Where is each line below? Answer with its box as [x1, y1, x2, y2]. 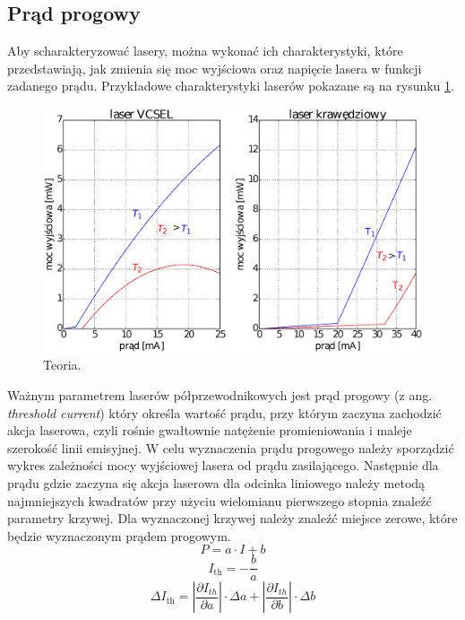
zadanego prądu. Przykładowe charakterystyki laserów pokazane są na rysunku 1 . [7, 76, 454, 95]
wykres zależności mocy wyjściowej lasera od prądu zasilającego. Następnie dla [7, 456, 439, 475]
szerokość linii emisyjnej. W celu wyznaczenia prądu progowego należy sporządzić [7, 438, 454, 457]
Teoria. [43, 355, 82, 374]
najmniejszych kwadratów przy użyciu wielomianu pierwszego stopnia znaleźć [7, 491, 432, 510]
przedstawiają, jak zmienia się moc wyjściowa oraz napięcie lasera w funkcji [7, 58, 422, 77]
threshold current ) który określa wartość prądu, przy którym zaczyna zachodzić [7, 403, 442, 422]
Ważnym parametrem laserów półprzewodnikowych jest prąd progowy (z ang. [7, 386, 433, 405]
